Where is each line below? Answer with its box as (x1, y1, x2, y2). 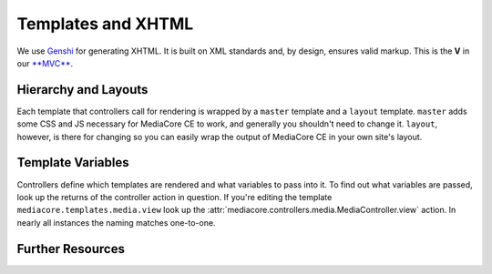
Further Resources (16, 241, 125, 257)
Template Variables (16, 155, 129, 170)
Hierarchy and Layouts (16, 82, 149, 97)
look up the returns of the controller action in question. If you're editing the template (16, 191, 333, 202)
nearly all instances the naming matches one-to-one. (16, 217, 216, 228)
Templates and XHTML (16, 14, 194, 34)
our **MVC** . (16, 57, 74, 68)
